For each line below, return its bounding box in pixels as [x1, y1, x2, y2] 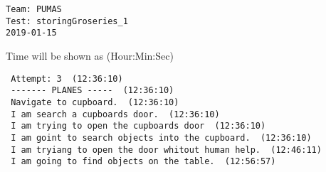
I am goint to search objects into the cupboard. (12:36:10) [11, 132, 312, 143]
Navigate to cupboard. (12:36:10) [11, 97, 179, 107]
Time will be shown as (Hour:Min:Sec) [6, 48, 174, 63]
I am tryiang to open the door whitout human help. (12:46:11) [11, 144, 322, 155]
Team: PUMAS [6, 4, 62, 14]
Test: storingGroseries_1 [6, 16, 128, 26]
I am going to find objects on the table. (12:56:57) [11, 156, 276, 167]
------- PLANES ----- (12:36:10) [11, 85, 174, 96]
